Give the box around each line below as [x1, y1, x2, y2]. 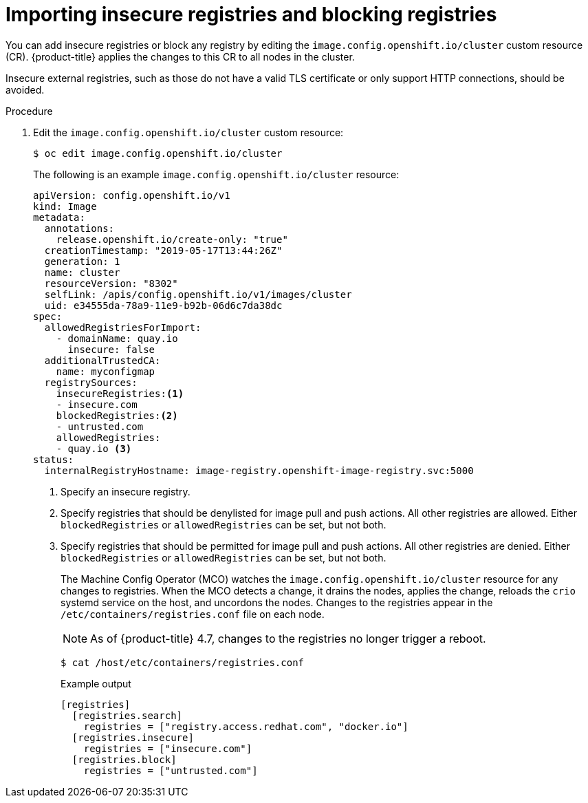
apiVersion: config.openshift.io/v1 [33, 189, 230, 201]
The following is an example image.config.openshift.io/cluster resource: [33, 168, 400, 180]
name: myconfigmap [56, 365, 155, 377]
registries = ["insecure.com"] [83, 742, 252, 754]
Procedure [6, 105, 53, 117]
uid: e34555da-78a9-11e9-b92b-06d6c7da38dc [44, 299, 283, 311]
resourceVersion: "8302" [44, 277, 178, 289]
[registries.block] [72, 753, 177, 765]
